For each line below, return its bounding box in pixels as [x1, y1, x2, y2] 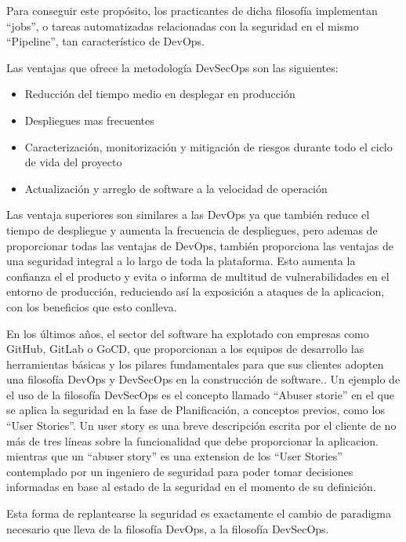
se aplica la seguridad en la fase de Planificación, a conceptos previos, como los [6, 402, 385, 418]
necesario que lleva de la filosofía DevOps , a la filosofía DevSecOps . [6, 520, 329, 537]
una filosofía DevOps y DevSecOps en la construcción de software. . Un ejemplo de [6, 371, 401, 387]
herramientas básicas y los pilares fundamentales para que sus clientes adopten [6, 355, 384, 372]
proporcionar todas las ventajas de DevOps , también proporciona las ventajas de [6, 237, 393, 253]
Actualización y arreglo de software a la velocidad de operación [24, 180, 328, 196]
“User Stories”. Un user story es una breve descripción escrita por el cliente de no [6, 417, 397, 434]
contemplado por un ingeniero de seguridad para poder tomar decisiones [6, 463, 353, 479]
